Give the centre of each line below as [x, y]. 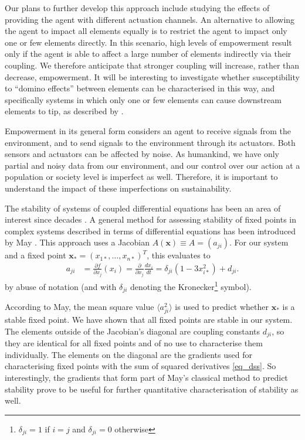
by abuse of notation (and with [61, 286]
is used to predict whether [222, 306]
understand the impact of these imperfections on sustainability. [118, 188]
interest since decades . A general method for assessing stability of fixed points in [151, 219]
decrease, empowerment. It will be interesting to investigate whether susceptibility [152, 76]
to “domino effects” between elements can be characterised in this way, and [140, 88]
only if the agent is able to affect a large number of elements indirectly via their [148, 54]
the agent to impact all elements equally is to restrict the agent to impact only [146, 31]
